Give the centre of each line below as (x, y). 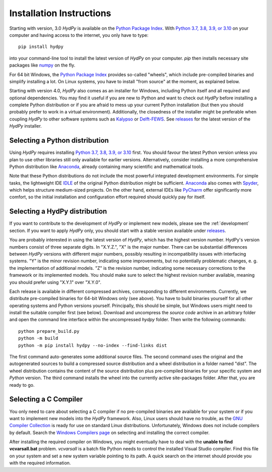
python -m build (38, 338)
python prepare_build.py (49, 331)
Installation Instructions (60, 13)
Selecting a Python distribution (59, 140)
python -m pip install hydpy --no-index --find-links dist (93, 345)
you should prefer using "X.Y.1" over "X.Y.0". (55, 282)
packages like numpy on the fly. (42, 65)
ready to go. (22, 385)
